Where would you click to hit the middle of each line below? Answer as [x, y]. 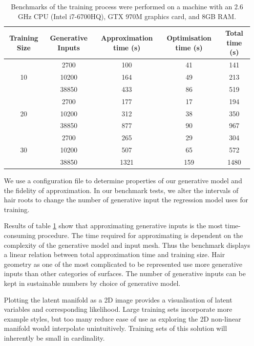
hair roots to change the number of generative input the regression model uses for [126, 200]
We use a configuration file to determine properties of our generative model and [123, 181]
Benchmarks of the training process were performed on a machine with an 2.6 [127, 6]
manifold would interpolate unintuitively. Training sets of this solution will [116, 328]
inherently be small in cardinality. [54, 337]
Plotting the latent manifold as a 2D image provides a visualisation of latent [118, 299]
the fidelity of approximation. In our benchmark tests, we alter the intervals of [121, 190]
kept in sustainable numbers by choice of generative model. [92, 283]
